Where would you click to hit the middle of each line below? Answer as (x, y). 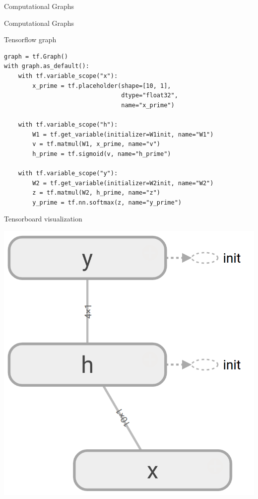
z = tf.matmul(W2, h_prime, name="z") (96, 193)
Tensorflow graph (30, 39)
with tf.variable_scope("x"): (68, 76)
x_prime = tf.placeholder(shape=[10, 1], (102, 86)
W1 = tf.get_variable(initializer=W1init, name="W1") (123, 134)
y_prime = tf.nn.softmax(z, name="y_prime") (107, 202)
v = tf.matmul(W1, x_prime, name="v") (96, 144)
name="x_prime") (148, 105)
